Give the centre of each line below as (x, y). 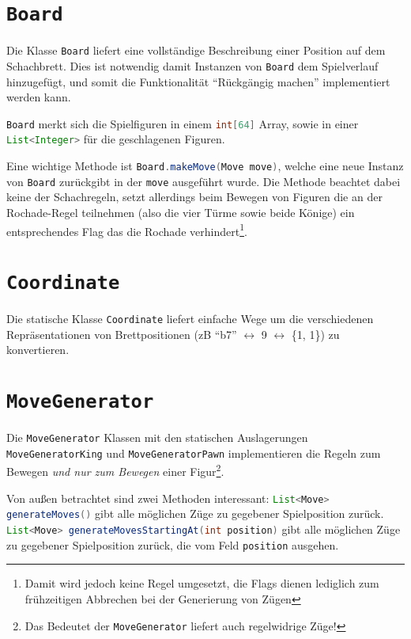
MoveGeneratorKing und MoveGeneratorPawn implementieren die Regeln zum (194, 453)
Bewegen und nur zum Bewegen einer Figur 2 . (115, 470)
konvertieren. (38, 350)
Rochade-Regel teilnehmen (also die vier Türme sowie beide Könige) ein (181, 212)
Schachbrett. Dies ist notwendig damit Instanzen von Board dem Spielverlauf (192, 65)
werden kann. (39, 97)
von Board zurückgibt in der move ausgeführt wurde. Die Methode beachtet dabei (204, 181)
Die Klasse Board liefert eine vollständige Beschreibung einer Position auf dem (196, 50)
